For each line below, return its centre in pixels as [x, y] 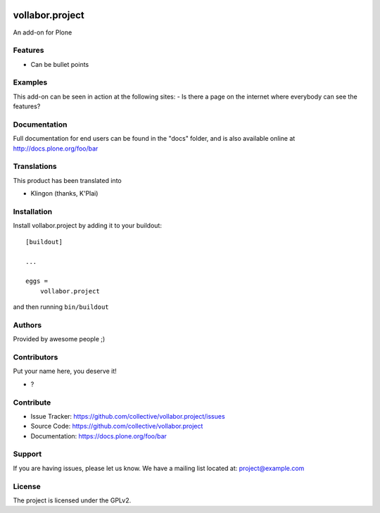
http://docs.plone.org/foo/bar [56, 148]
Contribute [32, 403]
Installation [33, 212]
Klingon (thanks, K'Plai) [64, 194]
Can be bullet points [60, 64]
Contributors [36, 357]
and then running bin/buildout [61, 307]
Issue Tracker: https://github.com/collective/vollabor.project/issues [128, 416]
